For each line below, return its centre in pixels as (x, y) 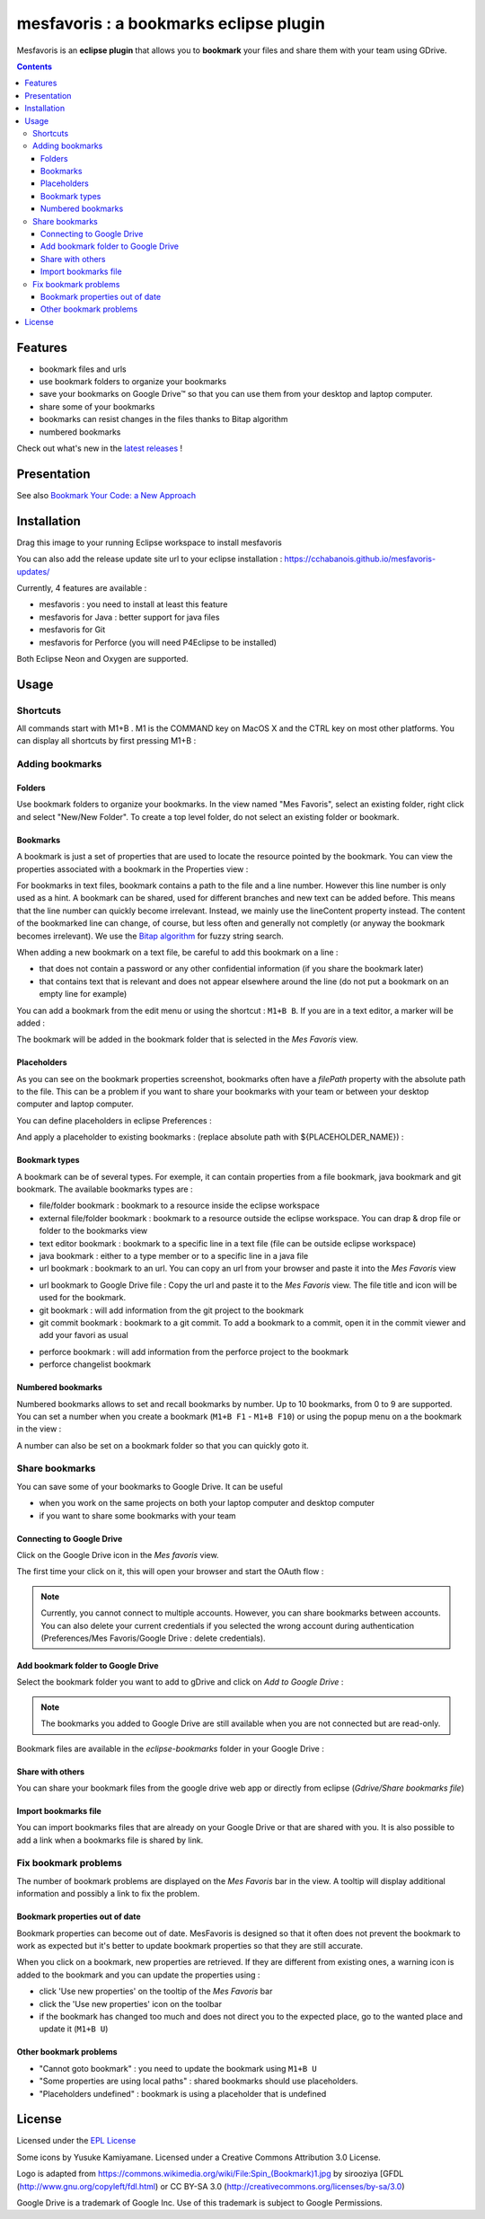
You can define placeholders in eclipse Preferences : (114, 1120)
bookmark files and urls (83, 369)
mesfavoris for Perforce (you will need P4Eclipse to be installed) (158, 642)
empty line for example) (83, 994)
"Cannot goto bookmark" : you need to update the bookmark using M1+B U (178, 2068)
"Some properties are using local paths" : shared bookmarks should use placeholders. (198, 2081)
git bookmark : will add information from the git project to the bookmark (172, 1310)
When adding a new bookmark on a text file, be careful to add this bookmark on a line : (177, 952)
